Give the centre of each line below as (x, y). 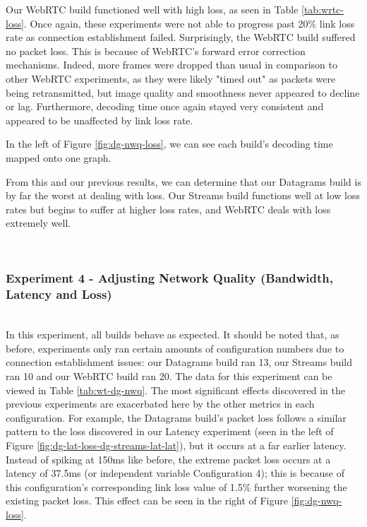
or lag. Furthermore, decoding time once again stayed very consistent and (165, 106)
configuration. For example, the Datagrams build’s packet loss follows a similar (176, 417)
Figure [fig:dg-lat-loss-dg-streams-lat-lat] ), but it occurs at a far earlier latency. (176, 445)
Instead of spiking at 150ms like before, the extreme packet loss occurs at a (168, 459)
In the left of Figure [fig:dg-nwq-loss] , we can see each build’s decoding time (169, 144)
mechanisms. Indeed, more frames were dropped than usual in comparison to (172, 65)
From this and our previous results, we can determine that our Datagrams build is (183, 181)
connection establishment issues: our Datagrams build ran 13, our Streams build (179, 362)
